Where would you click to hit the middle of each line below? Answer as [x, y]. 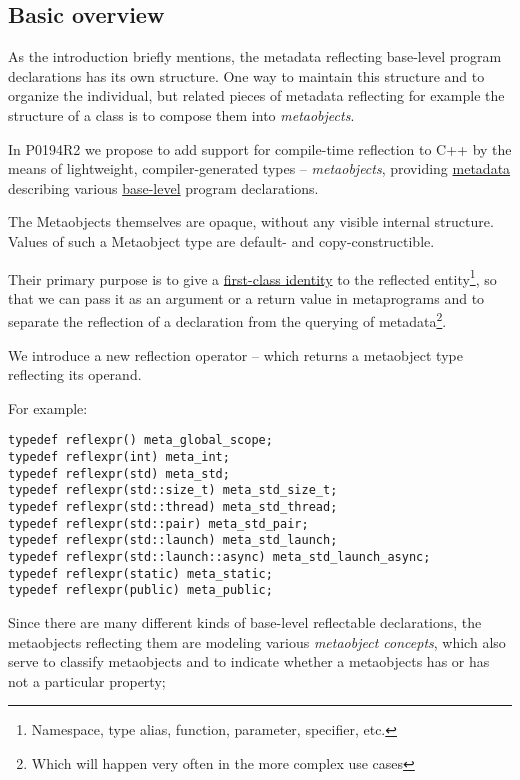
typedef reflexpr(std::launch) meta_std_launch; [173, 540]
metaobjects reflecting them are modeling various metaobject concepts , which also [257, 641]
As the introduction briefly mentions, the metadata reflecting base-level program [255, 56]
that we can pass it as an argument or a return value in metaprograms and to [246, 297]
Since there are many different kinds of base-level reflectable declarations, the [245, 621]
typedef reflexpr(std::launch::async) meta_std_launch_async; [219, 557]
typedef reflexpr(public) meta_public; [140, 590]
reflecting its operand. [75, 374]
